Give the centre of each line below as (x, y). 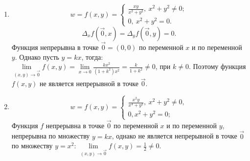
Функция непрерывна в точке (55, 47)
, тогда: (92, 57)
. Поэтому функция (217, 66)
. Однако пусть (37, 57)
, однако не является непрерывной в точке (174, 136)
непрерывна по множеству (51, 136)
